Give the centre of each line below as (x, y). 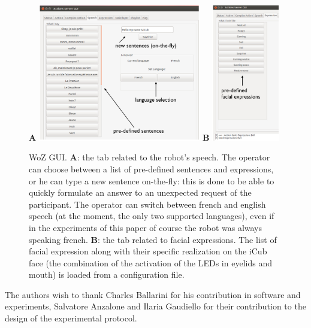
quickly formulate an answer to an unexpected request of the (140, 192)
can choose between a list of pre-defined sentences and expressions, (151, 168)
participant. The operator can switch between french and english (147, 204)
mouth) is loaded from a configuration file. (107, 274)
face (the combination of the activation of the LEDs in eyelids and (150, 262)
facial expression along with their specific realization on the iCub (148, 251)
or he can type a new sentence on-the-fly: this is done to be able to (152, 180)
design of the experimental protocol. (71, 318)
